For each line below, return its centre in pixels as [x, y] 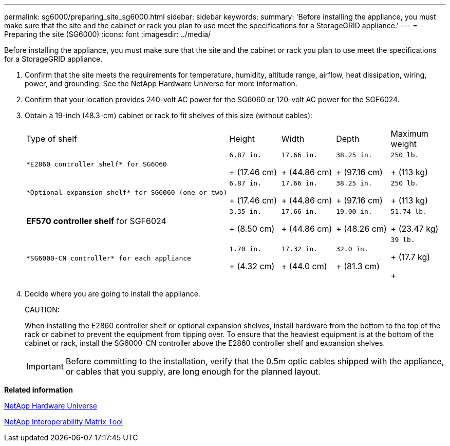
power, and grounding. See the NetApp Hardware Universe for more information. [161, 83]
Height [242, 139]
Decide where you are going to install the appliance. [113, 294]
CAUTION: [42, 310]
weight [404, 144]
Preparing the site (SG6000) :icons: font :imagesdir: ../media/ [108, 34]
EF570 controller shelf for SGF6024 [96, 221]
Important [45, 366]
